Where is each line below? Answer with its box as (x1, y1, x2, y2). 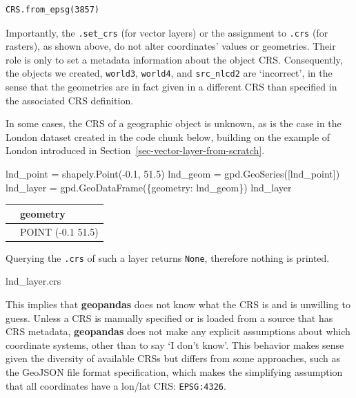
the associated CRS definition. (6, 93, 134, 107)
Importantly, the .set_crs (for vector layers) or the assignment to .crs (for (6, 25, 328, 39)
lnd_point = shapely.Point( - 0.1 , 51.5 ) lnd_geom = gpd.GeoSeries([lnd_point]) (6, 167, 340, 181)
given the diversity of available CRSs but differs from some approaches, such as (6, 351, 341, 366)
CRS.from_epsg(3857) (6, 5, 100, 15)
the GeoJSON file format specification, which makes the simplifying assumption (6, 364, 343, 379)
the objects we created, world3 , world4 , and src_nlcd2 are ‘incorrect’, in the (6, 66, 333, 80)
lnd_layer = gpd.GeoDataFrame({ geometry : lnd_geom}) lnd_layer (6, 180, 292, 194)
